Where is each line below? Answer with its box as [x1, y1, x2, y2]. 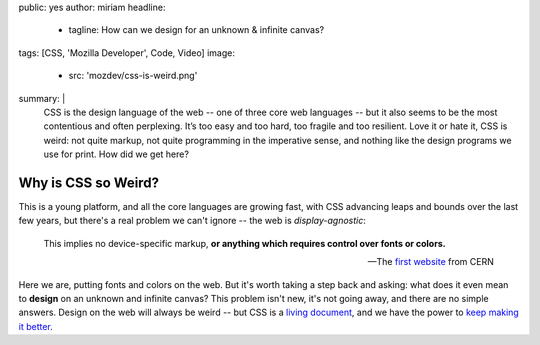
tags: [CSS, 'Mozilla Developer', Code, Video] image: [18, 46, 235, 59]
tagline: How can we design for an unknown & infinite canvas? [68, 24, 325, 36]
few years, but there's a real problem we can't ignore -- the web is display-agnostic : [18, 215, 367, 227]
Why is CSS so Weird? [18, 174, 160, 191]
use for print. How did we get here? [43, 148, 190, 160]
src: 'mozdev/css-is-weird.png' [68, 70, 198, 82]
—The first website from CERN [367, 256, 494, 268]
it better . [18, 320, 54, 332]
